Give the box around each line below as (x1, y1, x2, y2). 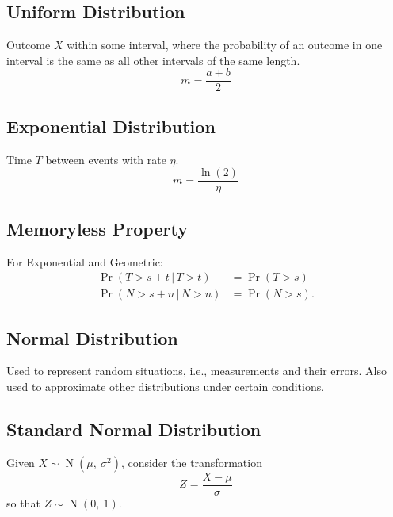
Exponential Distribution (6, 113, 216, 138)
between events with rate (45, 151, 166, 167)
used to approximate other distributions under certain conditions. (6, 377, 325, 394)
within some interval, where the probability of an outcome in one (67, 36, 383, 53)
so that (6, 494, 40, 511)
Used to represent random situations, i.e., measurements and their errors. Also (6, 362, 387, 379)
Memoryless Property (6, 216, 188, 240)
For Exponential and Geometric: (6, 253, 163, 270)
